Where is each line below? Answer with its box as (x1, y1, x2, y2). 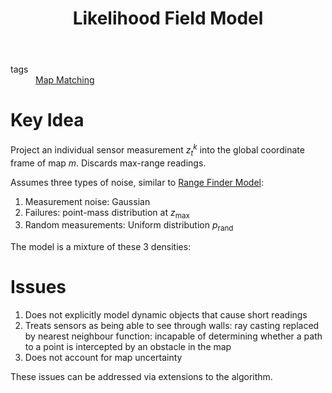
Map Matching (35, 74, 95, 86)
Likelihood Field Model (72, 7, 264, 30)
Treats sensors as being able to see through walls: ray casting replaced (24, 320, 320, 332)
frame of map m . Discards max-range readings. (10, 157, 207, 169)
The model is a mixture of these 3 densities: (10, 241, 192, 253)
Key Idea (10, 109, 85, 132)
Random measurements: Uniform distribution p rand (24, 219, 234, 234)
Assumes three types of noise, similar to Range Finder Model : (10, 176, 265, 188)
